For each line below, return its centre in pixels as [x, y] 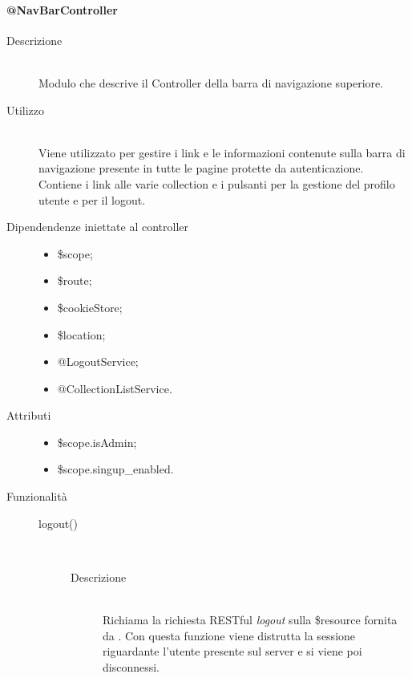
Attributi [29, 415]
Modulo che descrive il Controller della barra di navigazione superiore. [211, 82]
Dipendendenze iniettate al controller [98, 227]
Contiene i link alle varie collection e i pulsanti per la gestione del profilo [217, 183]
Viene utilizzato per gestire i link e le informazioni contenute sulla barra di [222, 152]
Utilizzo [26, 110]
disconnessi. [131, 666]
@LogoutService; [98, 361]
